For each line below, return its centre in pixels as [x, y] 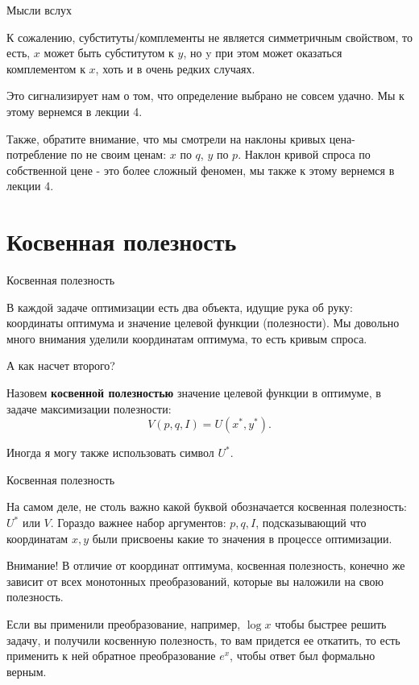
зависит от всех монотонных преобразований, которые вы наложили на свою [195, 581]
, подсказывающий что [311, 522]
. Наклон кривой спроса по [304, 154]
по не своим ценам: [118, 154]
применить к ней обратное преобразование [111, 656]
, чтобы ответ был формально [303, 656]
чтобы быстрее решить [331, 623]
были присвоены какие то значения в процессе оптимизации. [242, 538]
